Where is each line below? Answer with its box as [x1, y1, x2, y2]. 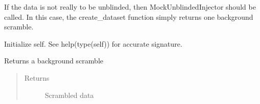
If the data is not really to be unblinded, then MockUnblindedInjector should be [4, 2, 256, 12]
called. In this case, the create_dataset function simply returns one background [4, 11, 253, 22]
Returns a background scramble [4, 55, 103, 66]
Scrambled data [45, 89, 94, 100]
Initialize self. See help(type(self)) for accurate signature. [4, 38, 183, 49]
